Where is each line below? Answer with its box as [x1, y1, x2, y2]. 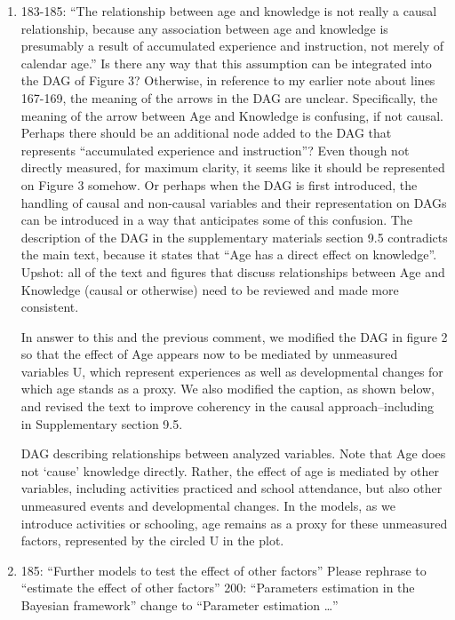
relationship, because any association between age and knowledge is [20, 19, 388, 37]
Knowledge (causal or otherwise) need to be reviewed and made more [20, 280, 399, 298]
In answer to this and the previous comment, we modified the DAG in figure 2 [20, 327, 448, 346]
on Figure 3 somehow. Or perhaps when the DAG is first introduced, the [20, 175, 418, 194]
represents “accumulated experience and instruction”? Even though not [20, 140, 410, 159]
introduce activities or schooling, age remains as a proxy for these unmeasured [20, 513, 448, 532]
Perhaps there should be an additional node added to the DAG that [20, 123, 392, 142]
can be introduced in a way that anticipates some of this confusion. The [20, 211, 412, 229]
